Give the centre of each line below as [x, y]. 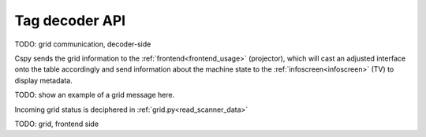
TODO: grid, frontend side [56, 124]
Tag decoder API [70, 20]
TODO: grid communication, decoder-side [83, 44]
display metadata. [43, 80]
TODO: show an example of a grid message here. [95, 95]
